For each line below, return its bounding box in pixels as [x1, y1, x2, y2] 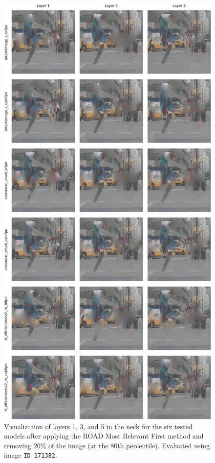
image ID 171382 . [4, 450, 57, 460]
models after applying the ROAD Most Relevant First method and [4, 431, 204, 441]
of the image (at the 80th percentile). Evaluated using [48, 440, 210, 450]
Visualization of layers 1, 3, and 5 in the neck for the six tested [4, 421, 193, 431]
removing [4, 440, 32, 450]
